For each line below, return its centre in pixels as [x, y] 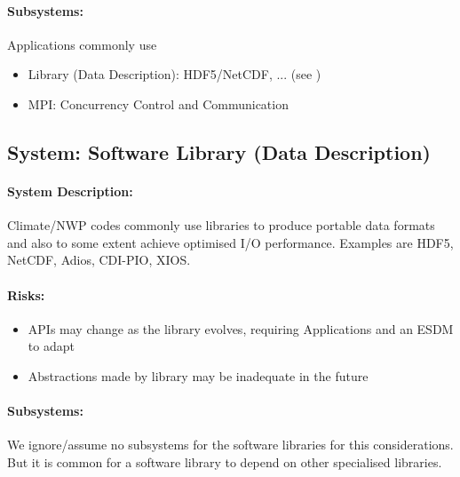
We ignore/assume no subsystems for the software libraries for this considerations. [230, 445]
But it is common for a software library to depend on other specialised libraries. [225, 461]
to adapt [51, 346]
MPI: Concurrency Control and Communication [158, 103]
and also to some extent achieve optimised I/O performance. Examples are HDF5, [230, 242]
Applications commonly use [82, 44]
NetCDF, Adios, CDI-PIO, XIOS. [99, 260]
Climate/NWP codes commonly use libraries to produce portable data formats [221, 225]
